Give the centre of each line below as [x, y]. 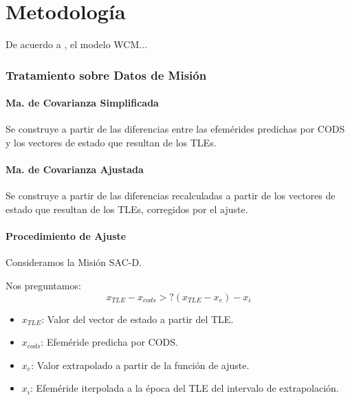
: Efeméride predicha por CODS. [109, 342]
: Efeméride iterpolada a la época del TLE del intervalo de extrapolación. [184, 388]
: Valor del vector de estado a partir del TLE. [138, 319]
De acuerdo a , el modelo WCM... [76, 44]
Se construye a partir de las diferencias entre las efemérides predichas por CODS [175, 129]
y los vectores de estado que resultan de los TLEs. [111, 142]
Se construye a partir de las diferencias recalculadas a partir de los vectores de [171, 196]
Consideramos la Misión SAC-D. [74, 262]
